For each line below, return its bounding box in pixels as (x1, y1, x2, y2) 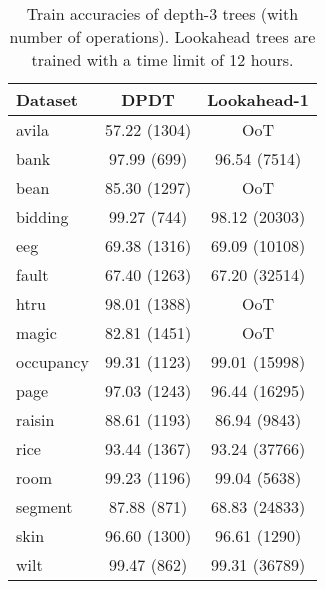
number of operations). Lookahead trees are (9, 25, 316, 48)
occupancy (16, 350, 89, 373)
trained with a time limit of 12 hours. (31, 48, 294, 71)
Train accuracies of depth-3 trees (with (26, 2, 299, 25)
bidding (16, 205, 69, 228)
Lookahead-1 (207, 88, 309, 111)
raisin (16, 408, 55, 431)
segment (16, 495, 73, 518)
